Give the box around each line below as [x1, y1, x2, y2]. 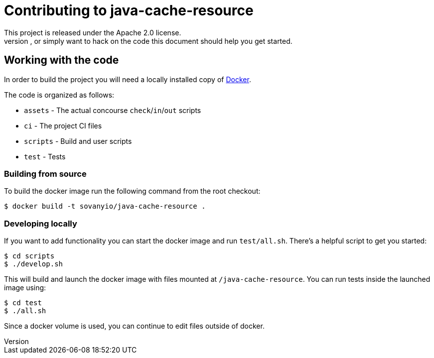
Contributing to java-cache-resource [4, 2, 254, 19]
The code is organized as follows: [4, 90, 115, 99]
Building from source [4, 168, 87, 179]
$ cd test [4, 299, 42, 307]
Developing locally [4, 218, 77, 229]
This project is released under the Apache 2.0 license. [4, 28, 181, 37]
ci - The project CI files [24, 121, 102, 130]
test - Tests [24, 152, 66, 161]
